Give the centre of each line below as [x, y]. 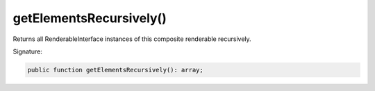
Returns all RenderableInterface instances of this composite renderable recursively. [132, 39]
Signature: [28, 51]
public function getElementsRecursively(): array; [116, 70]
